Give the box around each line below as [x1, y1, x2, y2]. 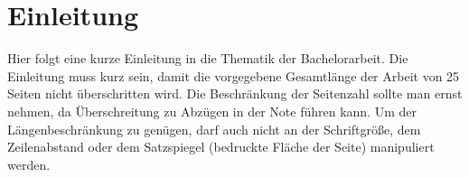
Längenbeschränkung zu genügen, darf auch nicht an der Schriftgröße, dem [7, 119, 421, 138]
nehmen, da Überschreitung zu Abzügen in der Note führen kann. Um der [7, 101, 417, 120]
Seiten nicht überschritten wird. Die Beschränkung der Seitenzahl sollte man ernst [7, 84, 463, 103]
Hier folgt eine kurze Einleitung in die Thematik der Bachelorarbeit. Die [7, 49, 408, 68]
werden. [7, 154, 51, 173]
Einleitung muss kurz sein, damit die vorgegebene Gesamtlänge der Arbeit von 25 [7, 66, 460, 85]
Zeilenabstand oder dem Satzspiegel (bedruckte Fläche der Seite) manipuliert [7, 137, 435, 156]
